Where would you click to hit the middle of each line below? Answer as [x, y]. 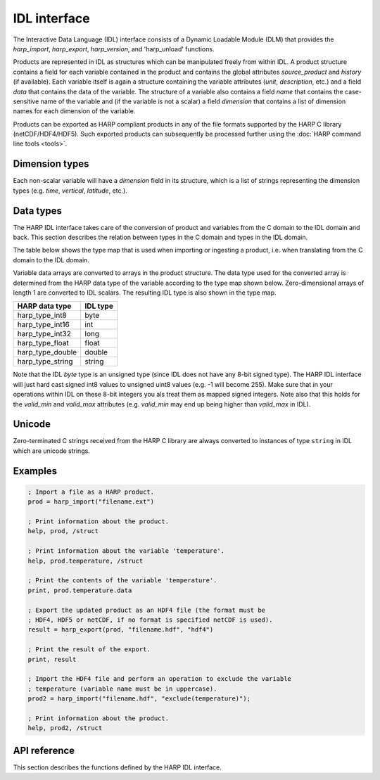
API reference [44, 750]
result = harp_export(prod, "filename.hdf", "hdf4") [121, 630]
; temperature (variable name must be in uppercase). [122, 689]
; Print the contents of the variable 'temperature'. [122, 581]
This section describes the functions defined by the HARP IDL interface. [117, 767]
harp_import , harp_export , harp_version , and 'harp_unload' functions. [114, 49]
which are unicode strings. [52, 451]
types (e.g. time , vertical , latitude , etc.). [70, 191]
